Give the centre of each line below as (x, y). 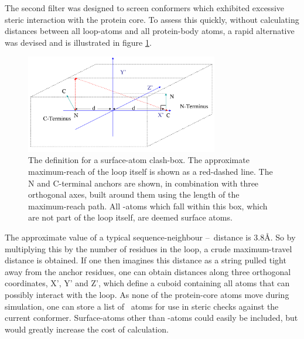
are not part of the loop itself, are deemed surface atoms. (130, 217)
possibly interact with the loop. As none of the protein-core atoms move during (147, 294)
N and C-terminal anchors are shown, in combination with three (144, 183)
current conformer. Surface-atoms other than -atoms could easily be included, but (151, 318)
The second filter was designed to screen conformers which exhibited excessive (145, 8)
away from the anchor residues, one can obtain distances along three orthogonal (148, 271)
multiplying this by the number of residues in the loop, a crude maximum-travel (148, 248)
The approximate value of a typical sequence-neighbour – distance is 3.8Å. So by (150, 237)
